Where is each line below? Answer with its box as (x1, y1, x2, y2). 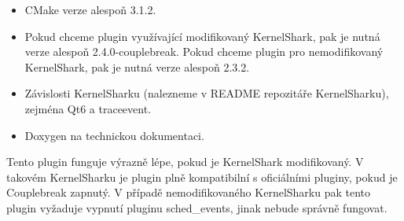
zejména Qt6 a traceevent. (24, 100, 152, 116)
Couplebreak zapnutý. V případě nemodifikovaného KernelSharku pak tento (6, 184, 371, 201)
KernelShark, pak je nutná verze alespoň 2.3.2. (24, 58, 250, 75)
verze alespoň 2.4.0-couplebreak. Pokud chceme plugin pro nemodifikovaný (24, 43, 384, 60)
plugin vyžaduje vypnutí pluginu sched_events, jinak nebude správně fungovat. (6, 199, 387, 215)
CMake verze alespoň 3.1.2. (24, 2, 156, 17)
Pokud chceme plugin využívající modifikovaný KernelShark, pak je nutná (24, 28, 380, 44)
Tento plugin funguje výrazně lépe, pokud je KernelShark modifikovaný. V (6, 153, 364, 170)
